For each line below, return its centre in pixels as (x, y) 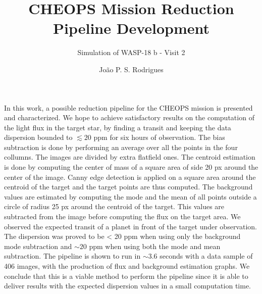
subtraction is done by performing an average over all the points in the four (121, 147)
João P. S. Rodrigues (131, 69)
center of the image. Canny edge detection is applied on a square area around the (130, 177)
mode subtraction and (38, 246)
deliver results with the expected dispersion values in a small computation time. (128, 286)
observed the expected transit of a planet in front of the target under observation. (130, 226)
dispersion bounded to (38, 137)
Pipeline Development (131, 28)
